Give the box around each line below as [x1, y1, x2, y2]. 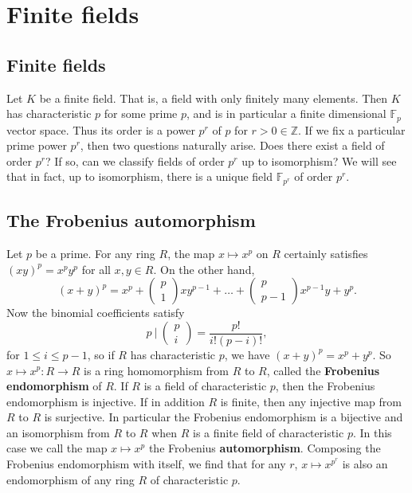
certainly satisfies [284, 245, 368, 262]
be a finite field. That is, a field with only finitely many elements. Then [39, 89, 388, 106]
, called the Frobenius [266, 362, 379, 378]
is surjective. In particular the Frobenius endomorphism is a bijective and [44, 409, 403, 425]
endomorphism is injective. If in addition [6, 393, 205, 409]
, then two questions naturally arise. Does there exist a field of [80, 137, 385, 154]
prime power [6, 137, 67, 154]
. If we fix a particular [297, 121, 406, 138]
